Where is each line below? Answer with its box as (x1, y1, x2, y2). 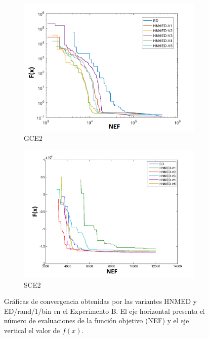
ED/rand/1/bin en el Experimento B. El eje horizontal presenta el (4, 305, 205, 316)
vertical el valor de (4, 325, 60, 336)
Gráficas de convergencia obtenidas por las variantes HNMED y (4, 296, 197, 306)
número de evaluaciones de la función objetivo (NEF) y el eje (4, 315, 189, 326)
